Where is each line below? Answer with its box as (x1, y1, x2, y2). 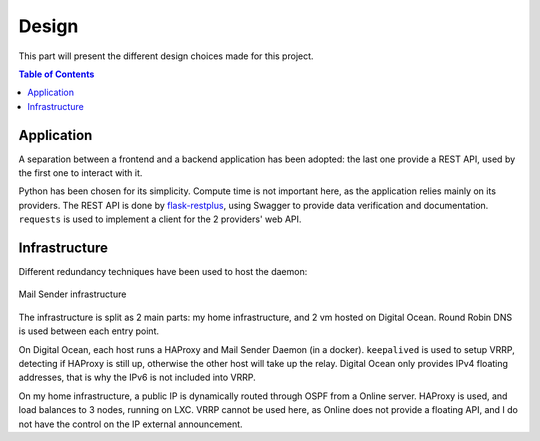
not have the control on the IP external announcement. (18, 418, 244, 430)
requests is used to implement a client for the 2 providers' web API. (18, 213, 302, 225)
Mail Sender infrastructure (18, 288, 127, 300)
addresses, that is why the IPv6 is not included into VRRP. (18, 371, 257, 384)
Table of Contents (18, 68, 95, 80)
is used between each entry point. (18, 325, 160, 337)
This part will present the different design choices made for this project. (18, 50, 314, 62)
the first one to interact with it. (18, 167, 143, 179)
